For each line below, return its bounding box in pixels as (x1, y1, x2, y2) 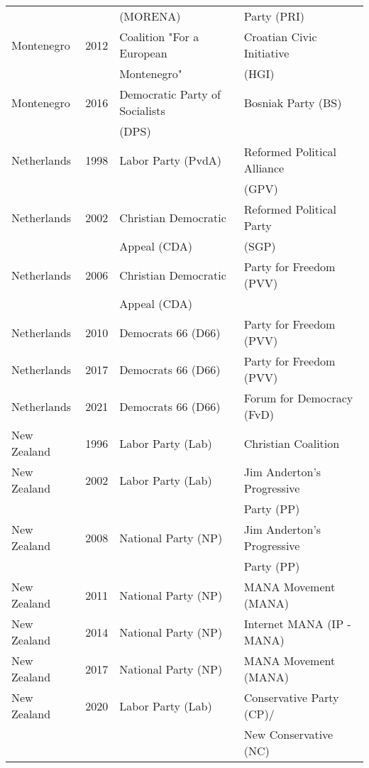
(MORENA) (119, 8, 181, 24)
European (119, 45, 167, 61)
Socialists (119, 102, 165, 119)
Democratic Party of (119, 86, 221, 102)
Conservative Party (243, 689, 339, 706)
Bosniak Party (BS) (243, 94, 342, 111)
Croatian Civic (243, 28, 317, 45)
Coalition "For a (119, 28, 199, 45)
